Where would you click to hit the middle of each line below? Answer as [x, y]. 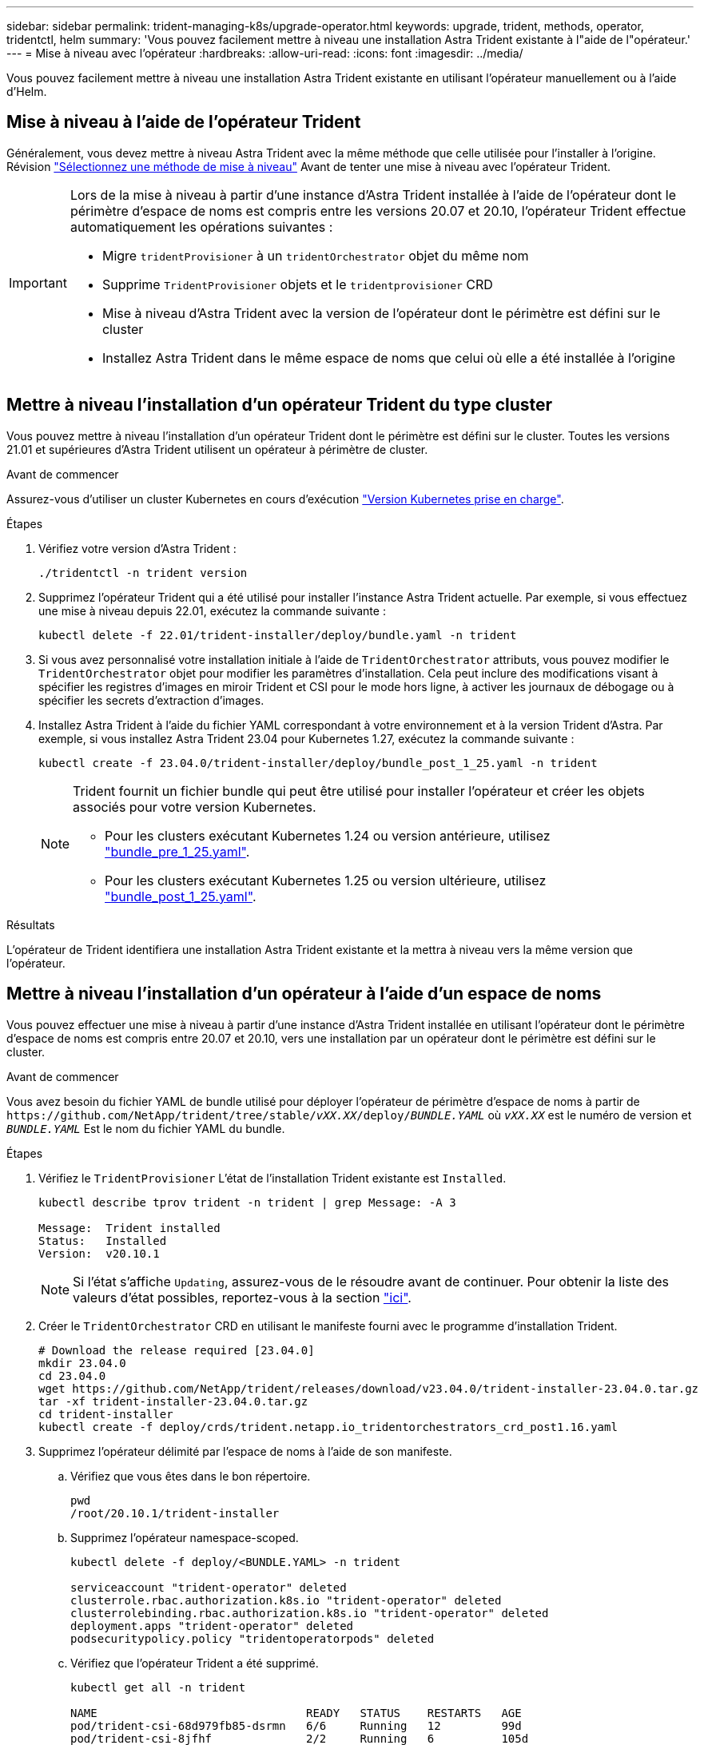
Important [38, 282]
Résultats [31, 924]
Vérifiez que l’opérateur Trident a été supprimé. [195, 1663]
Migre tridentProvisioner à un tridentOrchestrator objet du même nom [315, 255]
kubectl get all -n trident [158, 1687]
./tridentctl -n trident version [143, 572]
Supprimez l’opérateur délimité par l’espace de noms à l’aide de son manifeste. [245, 1451]
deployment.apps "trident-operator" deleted [212, 1626]
